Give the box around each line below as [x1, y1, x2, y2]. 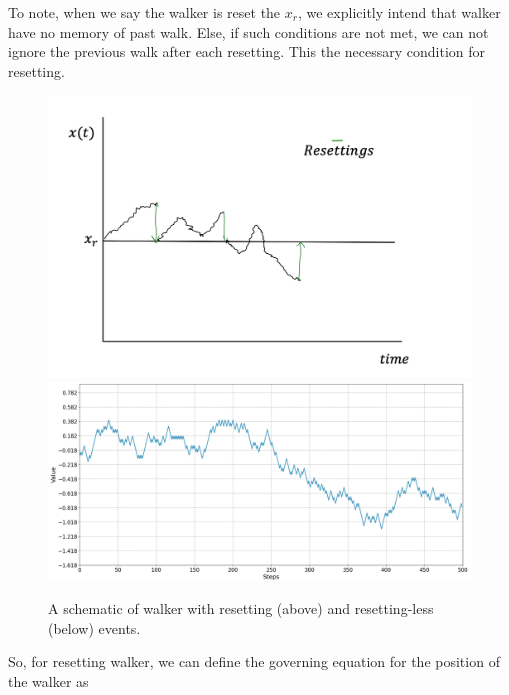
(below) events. [48, 617, 141, 638]
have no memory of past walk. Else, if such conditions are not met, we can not [8, 21, 489, 42]
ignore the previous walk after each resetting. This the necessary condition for [8, 41, 485, 62]
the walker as [8, 671, 89, 692]
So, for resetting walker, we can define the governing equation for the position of [8, 651, 500, 672]
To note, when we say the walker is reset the [8, 2, 281, 22]
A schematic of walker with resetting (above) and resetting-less [48, 598, 434, 619]
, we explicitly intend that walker [297, 2, 501, 22]
